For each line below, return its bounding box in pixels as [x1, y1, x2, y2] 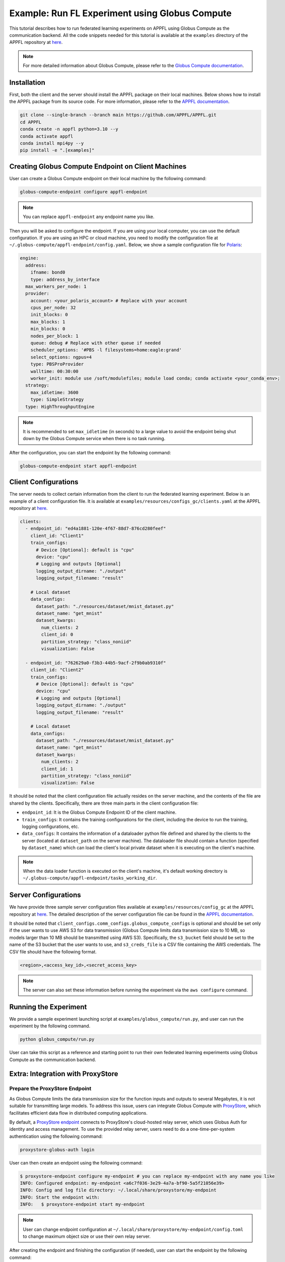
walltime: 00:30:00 [30, 369, 79, 374]
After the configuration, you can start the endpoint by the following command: [9, 449, 171, 455]
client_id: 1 [41, 766, 74, 772]
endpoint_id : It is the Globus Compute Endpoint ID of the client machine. [22, 809, 177, 815]
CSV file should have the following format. [9, 949, 97, 955]
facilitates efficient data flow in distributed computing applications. [9, 1110, 148, 1116]
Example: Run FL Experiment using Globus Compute [9, 8, 232, 19]
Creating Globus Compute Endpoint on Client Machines [9, 162, 187, 171]
